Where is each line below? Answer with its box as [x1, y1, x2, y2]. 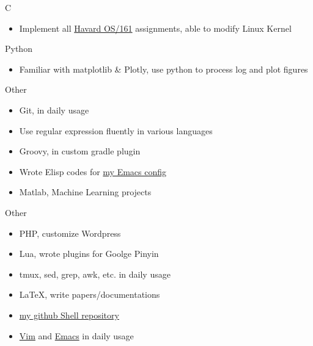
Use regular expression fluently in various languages [19, 124, 213, 137]
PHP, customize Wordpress [19, 226, 121, 239]
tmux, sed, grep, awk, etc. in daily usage [19, 267, 171, 280]
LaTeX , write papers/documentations [19, 288, 160, 301]
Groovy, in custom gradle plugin [19, 145, 141, 157]
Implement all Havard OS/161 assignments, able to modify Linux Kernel [19, 21, 292, 34]
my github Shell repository [19, 308, 119, 321]
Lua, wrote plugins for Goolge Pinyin [19, 247, 159, 260]
